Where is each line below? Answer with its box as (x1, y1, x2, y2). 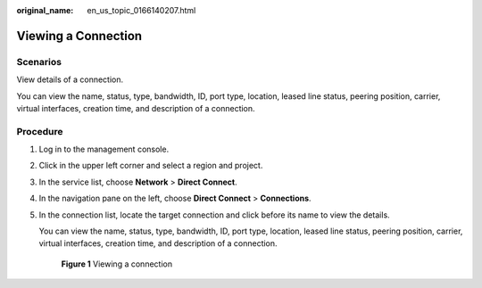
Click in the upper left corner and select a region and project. (38, 160, 263, 171)
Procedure (16, 125, 63, 137)
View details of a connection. (16, 74, 124, 85)
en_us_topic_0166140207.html (87, 5, 196, 15)
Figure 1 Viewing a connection (61, 259, 173, 269)
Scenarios (16, 55, 62, 68)
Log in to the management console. (38, 144, 170, 155)
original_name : (16, 5, 74, 15)
